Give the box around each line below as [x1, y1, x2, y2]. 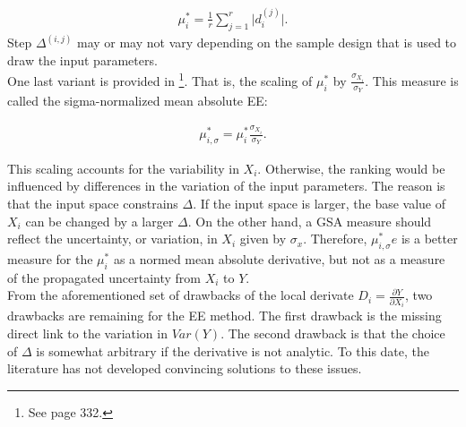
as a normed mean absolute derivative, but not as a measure [113, 250, 445, 269]
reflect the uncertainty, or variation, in [7, 229, 218, 248]
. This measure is [365, 71, 459, 90]
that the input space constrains [7, 194, 178, 213]
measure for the [7, 250, 93, 269]
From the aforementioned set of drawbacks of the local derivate [7, 286, 354, 304]
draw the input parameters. [7, 50, 158, 69]
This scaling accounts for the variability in [7, 158, 239, 177]
